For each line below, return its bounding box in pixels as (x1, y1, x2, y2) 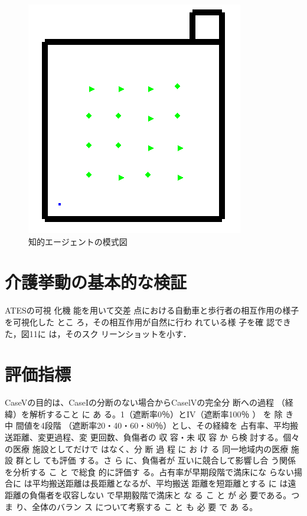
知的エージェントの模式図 (28, 235, 128, 247)
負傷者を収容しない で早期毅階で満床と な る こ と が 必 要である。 (29, 488, 292, 501)
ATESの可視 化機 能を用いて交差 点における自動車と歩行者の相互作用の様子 (5, 304, 299, 316)
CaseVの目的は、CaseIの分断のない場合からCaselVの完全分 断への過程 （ (5, 396, 285, 409)
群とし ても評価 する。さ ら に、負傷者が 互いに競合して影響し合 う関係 (15, 454, 296, 466)
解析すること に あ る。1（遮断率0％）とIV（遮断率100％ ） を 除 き (29, 407, 294, 420)
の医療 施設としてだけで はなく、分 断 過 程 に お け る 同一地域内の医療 (5, 442, 289, 455)
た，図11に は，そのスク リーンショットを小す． (5, 327, 191, 339)
